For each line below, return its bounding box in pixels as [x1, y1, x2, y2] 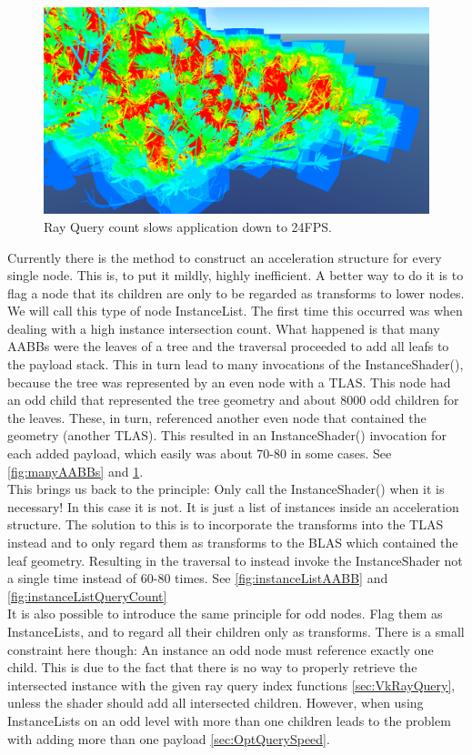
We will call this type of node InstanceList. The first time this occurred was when [7, 301, 463, 320]
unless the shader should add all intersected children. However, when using [7, 693, 424, 712]
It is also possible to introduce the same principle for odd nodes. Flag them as [7, 604, 443, 623]
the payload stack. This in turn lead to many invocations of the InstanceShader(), [7, 355, 464, 374]
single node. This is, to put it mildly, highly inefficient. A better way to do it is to [7, 266, 464, 285]
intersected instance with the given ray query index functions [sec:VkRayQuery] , [7, 675, 456, 694]
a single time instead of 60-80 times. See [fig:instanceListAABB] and [7, 569, 388, 588]
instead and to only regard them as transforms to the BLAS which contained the [7, 533, 458, 551]
